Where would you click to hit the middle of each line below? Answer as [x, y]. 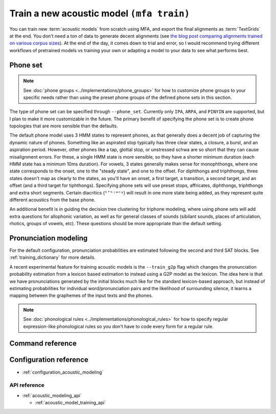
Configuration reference [49, 360]
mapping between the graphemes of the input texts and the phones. [81, 296]
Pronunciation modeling [49, 238]
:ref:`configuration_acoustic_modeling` [63, 372]
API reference [27, 385]
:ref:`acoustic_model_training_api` [71, 403]
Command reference [43, 344]
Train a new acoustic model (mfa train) [100, 13]
